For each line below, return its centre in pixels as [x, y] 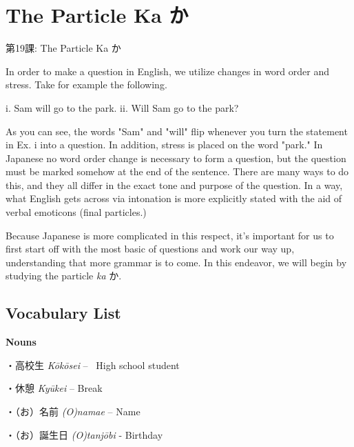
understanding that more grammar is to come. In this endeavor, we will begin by [176, 262]
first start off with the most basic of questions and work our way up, [150, 249]
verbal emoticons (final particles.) [76, 212]
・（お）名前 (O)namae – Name [73, 411]
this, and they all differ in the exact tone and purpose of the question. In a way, [174, 185]
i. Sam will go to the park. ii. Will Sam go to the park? [122, 107]
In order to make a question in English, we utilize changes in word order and [168, 71]
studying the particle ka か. [64, 276]
